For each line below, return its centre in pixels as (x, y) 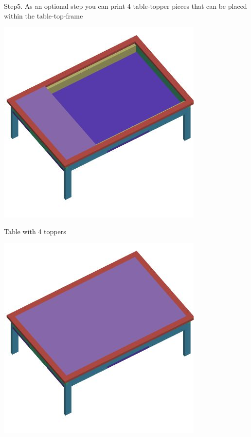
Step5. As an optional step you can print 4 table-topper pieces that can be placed (125, 6)
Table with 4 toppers (35, 231)
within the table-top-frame (44, 15)
